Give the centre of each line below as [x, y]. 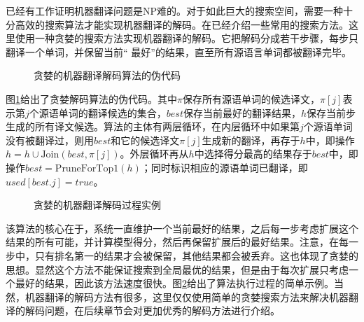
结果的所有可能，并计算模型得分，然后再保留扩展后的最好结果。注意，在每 [177, 242]
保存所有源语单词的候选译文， [251, 98]
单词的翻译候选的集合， [112, 112]
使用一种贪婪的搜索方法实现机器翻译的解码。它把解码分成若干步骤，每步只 [187, 38]
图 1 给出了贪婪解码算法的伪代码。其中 [91, 98]
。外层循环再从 [154, 154]
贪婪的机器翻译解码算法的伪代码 [107, 75]
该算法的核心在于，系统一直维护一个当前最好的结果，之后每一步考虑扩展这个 [182, 228]
